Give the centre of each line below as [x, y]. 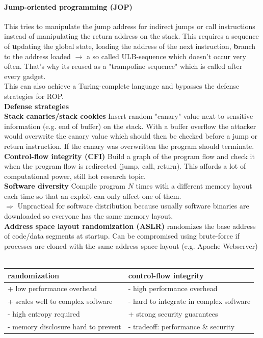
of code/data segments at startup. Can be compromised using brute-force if [122, 236]
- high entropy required [44, 314]
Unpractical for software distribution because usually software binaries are [133, 206]
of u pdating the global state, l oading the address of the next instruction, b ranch [130, 46]
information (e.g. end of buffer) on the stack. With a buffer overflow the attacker [130, 126]
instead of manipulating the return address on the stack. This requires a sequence [131, 36]
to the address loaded [37, 56]
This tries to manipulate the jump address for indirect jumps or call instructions [130, 26]
